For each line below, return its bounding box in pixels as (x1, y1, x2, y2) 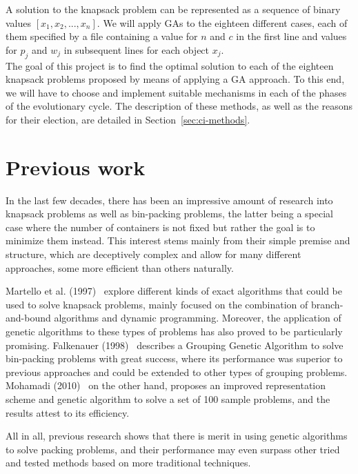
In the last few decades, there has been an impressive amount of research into (6, 192, 333, 207)
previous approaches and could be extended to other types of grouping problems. (6, 364, 348, 379)
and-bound (6, 310, 51, 325)
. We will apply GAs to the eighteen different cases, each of (97, 15, 348, 30)
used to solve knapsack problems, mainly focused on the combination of (6, 297, 308, 311)
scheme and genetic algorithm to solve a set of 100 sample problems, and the (6, 391, 330, 406)
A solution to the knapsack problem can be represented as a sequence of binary (6, 2, 341, 16)
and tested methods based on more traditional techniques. (6, 455, 251, 470)
